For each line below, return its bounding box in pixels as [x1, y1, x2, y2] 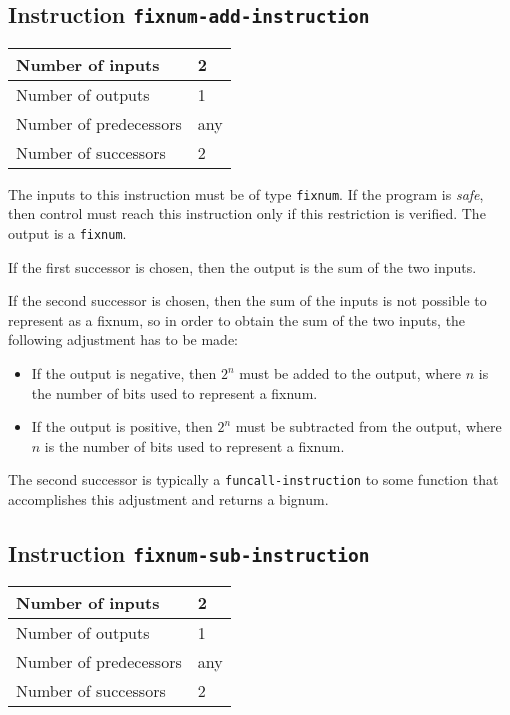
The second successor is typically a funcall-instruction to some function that [8, 469, 499, 490]
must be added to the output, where [239, 363, 462, 384]
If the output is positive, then [31, 416, 213, 437]
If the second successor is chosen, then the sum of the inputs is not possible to [8, 290, 487, 311]
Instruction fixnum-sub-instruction [8, 538, 370, 569]
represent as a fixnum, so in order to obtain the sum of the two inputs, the [8, 309, 466, 330]
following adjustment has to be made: [8, 329, 238, 350]
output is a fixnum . [8, 223, 127, 244]
